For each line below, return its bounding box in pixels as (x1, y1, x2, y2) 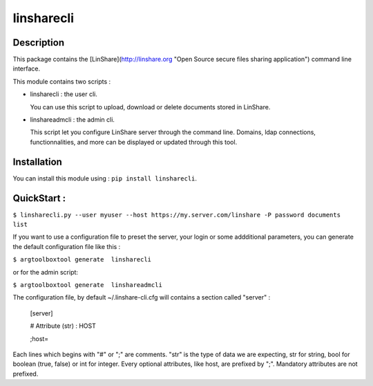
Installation (12, 156, 62, 167)
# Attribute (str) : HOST (30, 322, 96, 330)
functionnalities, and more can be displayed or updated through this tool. (30, 138, 238, 146)
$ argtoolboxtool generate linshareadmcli (12, 281, 162, 288)
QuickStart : (12, 192, 66, 204)
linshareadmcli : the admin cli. (30, 116, 115, 124)
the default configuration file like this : (12, 242, 121, 250)
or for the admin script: (12, 268, 79, 276)
